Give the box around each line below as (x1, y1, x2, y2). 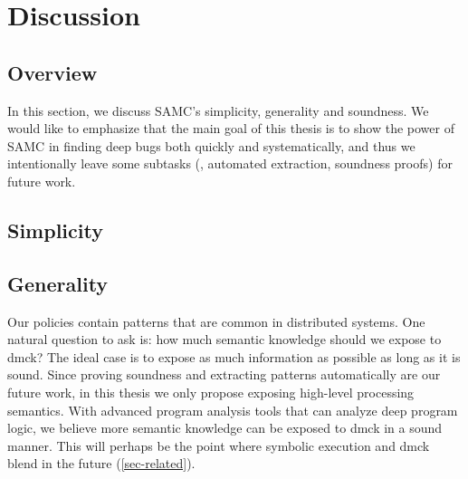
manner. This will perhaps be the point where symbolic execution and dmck (7, 436, 430, 455)
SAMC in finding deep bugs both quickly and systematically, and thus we (7, 136, 415, 155)
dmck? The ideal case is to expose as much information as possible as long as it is (7, 347, 461, 366)
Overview (7, 58, 98, 86)
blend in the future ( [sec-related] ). (7, 454, 196, 473)
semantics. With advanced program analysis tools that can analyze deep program (7, 400, 458, 419)
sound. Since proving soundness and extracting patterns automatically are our (7, 365, 441, 384)
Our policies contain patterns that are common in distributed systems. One (7, 311, 425, 331)
